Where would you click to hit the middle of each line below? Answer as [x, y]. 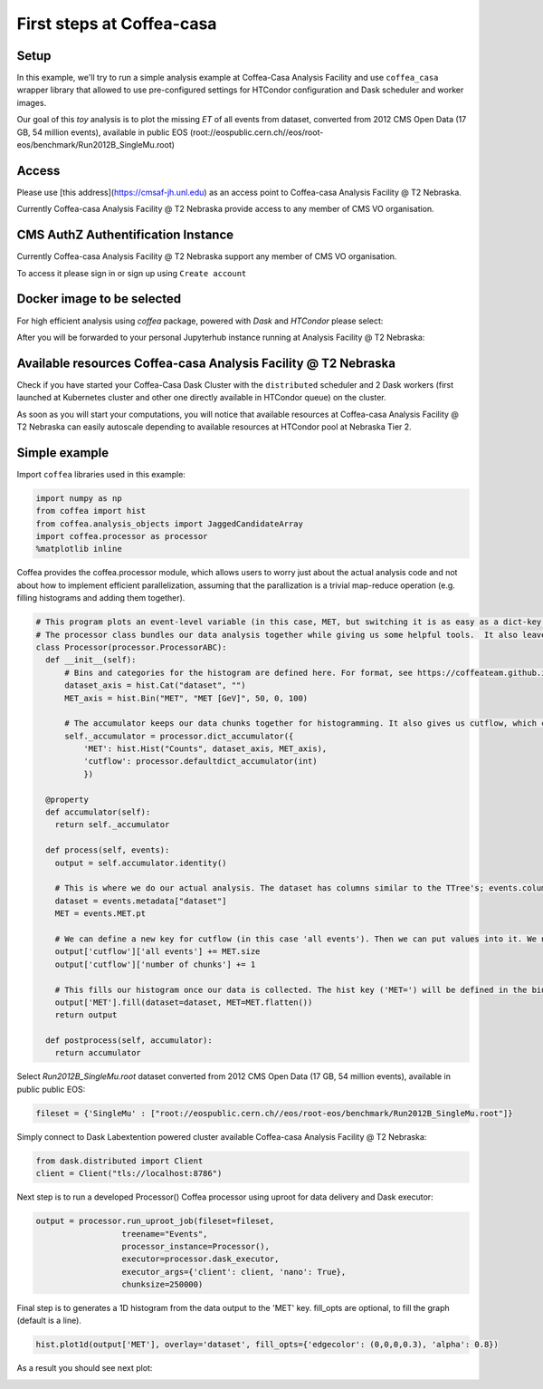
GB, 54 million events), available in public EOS [102, 132]
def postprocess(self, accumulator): [129, 1041]
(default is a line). [49, 1321]
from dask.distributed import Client [119, 1161]
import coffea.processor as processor [122, 536]
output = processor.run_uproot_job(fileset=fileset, [155, 1221]
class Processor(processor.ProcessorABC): [131, 647]
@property [67, 799]
